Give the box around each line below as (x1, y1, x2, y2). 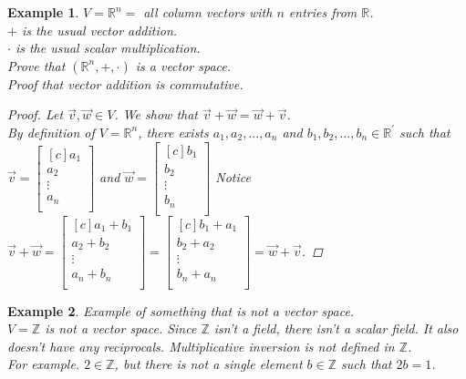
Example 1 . (7, 3, 79, 21)
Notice (215, 167, 251, 186)
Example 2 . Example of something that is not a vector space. (7, 301, 355, 320)
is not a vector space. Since (45, 319, 197, 338)
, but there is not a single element (114, 354, 303, 374)
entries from (288, 3, 357, 21)
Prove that (7, 56, 66, 75)
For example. (7, 354, 80, 374)
